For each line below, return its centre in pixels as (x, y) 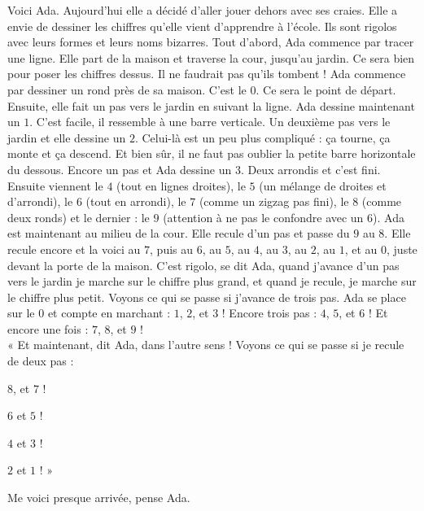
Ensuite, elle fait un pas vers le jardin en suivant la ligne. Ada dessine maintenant (211, 105)
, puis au (172, 249)
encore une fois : (48, 328)
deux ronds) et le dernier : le (79, 217)
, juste (402, 249)
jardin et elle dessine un (67, 137)
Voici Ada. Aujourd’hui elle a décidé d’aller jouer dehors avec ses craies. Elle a (203, 10)
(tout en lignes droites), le (181, 185)
